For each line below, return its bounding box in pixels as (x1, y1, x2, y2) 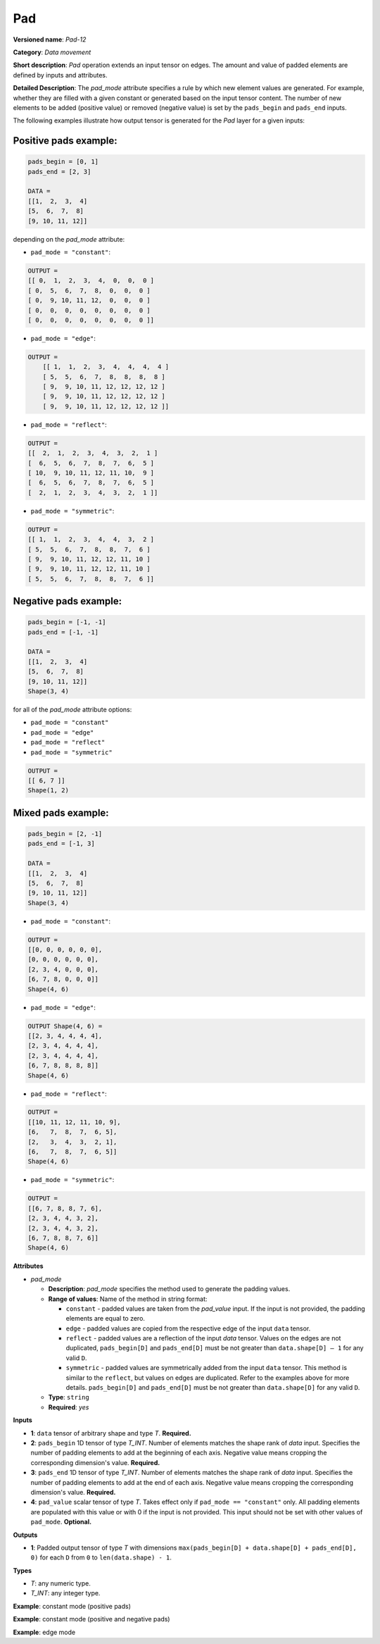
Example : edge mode (13, 1628, 76, 1636)
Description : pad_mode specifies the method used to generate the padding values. (48, 1285, 291, 1293)
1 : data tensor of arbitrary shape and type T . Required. (30, 1428, 191, 1437)
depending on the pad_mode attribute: (13, 235, 125, 243)
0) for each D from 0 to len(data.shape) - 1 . (30, 1553, 172, 1562)
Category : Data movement (13, 48, 91, 56)
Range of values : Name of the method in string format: (48, 1295, 208, 1303)
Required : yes (48, 1402, 89, 1412)
